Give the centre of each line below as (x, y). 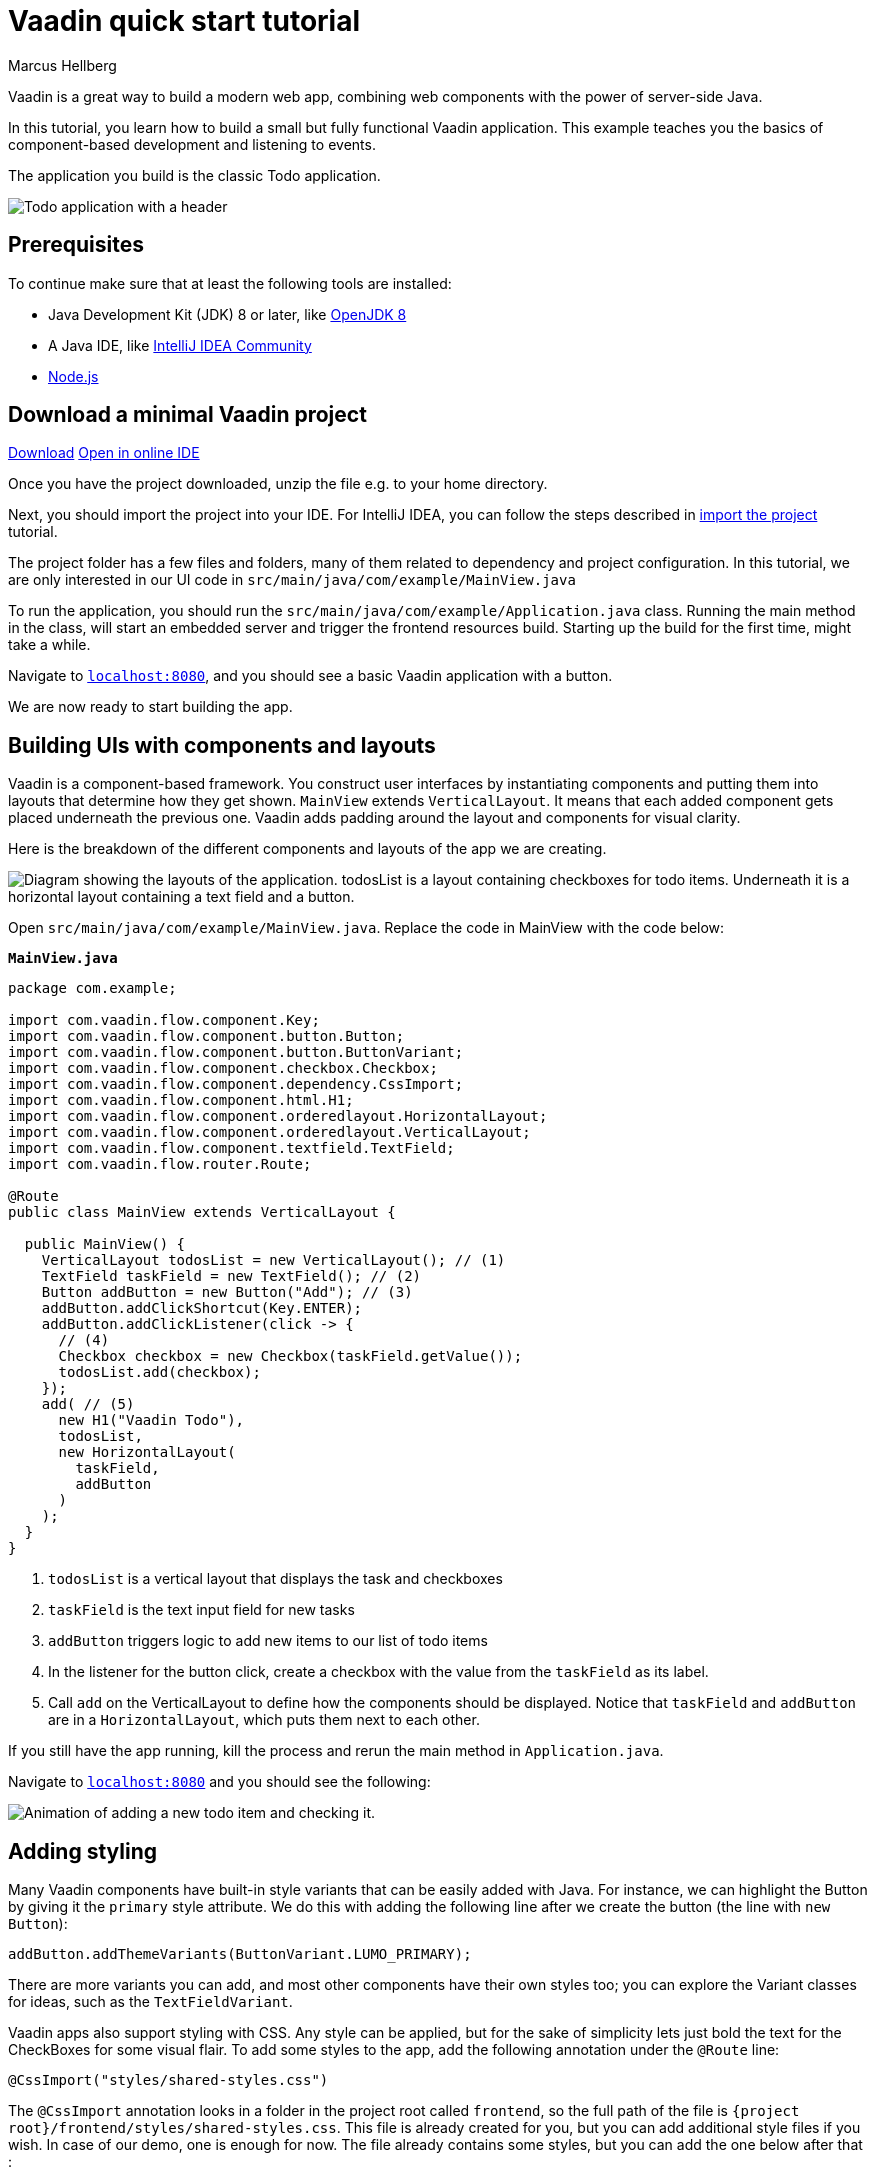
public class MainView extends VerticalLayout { (202, 1212)
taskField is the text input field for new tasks (201, 1610)
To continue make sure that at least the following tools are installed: (230, 283)
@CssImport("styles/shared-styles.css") (168, 2080)
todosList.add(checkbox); (159, 1372)
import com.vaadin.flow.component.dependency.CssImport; (236, 1084)
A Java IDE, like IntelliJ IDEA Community (180, 345)
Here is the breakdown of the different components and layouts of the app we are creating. (307, 849)
